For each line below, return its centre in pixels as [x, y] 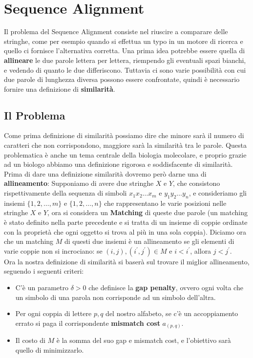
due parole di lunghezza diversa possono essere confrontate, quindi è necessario [122, 79]
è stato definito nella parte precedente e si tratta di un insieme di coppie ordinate [126, 222]
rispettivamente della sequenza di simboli [65, 193]
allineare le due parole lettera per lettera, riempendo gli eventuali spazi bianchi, [125, 60]
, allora [201, 250]
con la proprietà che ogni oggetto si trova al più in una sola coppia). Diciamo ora [125, 231]
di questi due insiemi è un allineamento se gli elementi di [149, 241]
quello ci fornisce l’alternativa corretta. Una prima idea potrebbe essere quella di [125, 50]
